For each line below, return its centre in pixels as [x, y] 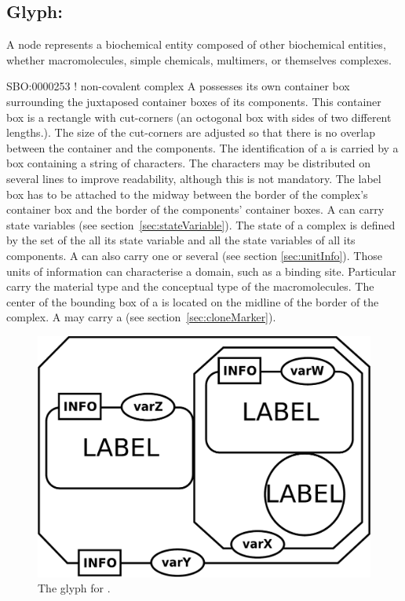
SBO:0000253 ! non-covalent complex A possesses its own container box [178, 86]
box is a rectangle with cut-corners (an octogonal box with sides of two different [199, 117]
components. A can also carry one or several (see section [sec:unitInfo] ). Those [194, 255]
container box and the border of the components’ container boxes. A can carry [195, 209]
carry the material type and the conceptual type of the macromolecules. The [190, 286]
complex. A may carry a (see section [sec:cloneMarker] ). [141, 317]
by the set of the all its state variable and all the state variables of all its [181, 240]
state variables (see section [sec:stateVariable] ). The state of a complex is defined [201, 224]
